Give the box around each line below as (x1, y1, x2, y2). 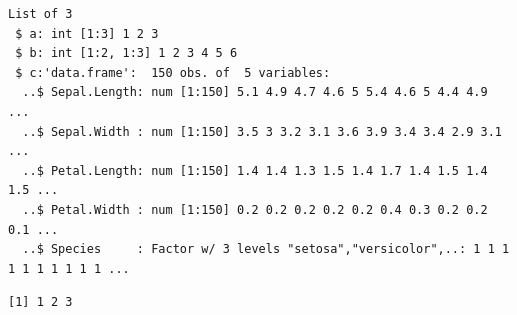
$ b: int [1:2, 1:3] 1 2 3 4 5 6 (15, 46, 238, 61)
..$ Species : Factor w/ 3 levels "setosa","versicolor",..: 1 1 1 (22, 242, 510, 257)
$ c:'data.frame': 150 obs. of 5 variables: (15, 65, 331, 80)
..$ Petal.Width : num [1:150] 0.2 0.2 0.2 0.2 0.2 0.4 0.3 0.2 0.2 (22, 202, 488, 217)
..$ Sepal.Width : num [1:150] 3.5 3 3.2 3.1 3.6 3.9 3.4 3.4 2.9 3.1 (22, 124, 502, 139)
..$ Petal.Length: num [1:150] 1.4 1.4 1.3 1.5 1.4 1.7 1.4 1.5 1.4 (22, 163, 488, 178)
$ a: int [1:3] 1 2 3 (15, 26, 159, 41)
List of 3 (8, 7, 73, 21)
